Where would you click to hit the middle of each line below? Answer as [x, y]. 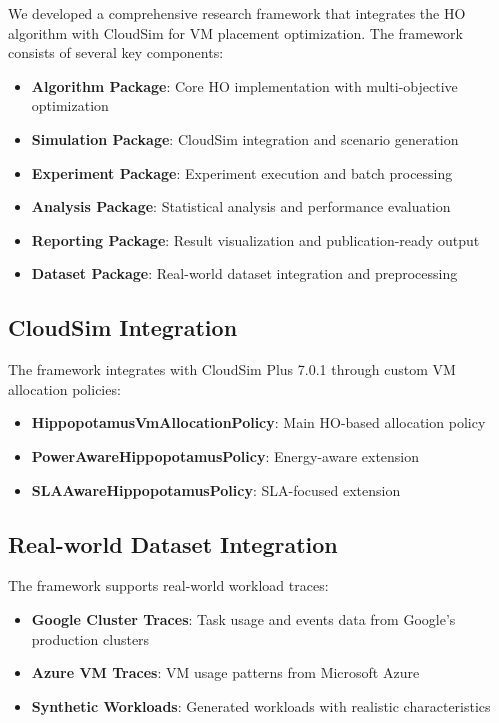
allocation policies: [64, 388]
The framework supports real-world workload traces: [168, 585]
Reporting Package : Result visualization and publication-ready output [255, 239]
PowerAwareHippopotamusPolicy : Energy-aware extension [225, 455]
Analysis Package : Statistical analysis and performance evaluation [241, 206]
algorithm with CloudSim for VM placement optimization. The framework [235, 32]
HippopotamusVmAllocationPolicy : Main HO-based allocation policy [258, 422]
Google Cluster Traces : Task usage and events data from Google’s [243, 618]
